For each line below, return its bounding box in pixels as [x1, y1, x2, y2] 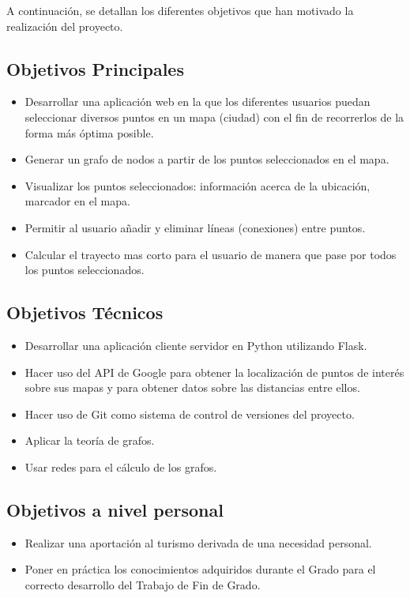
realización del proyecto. [6, 17, 123, 34]
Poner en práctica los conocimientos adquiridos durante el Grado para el [24, 561, 376, 577]
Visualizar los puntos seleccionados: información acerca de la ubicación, [24, 177, 371, 194]
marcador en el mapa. [24, 193, 130, 209]
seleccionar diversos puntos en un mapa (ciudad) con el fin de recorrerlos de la [24, 108, 404, 125]
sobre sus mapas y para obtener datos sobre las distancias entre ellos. [24, 379, 360, 396]
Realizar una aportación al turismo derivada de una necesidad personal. [24, 534, 372, 551]
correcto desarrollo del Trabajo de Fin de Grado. [24, 576, 261, 592]
